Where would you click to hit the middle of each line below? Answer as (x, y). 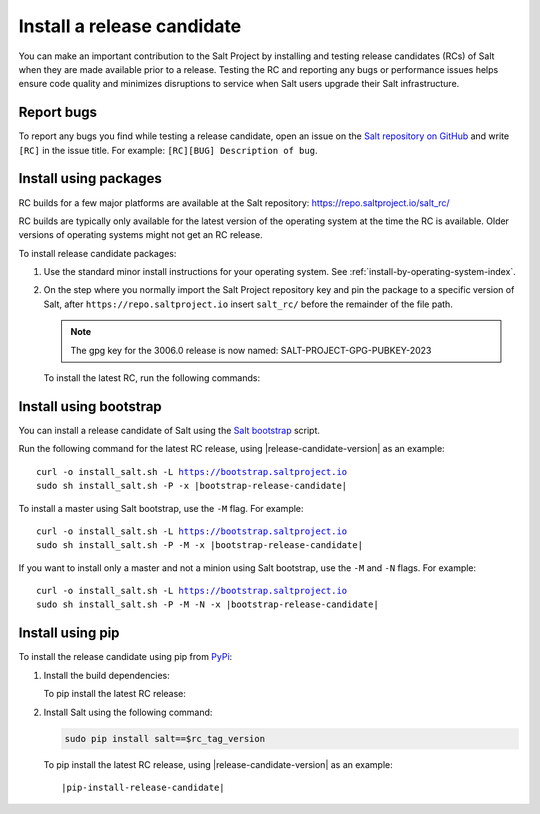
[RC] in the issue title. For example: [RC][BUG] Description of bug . (168, 150)
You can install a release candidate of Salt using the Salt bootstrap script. (169, 430)
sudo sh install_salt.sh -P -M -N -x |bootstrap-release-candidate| (207, 604)
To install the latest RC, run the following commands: (151, 378)
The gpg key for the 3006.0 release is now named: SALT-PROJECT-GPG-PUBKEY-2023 (251, 350)
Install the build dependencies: (106, 675)
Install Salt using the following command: (128, 712)
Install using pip (69, 633)
